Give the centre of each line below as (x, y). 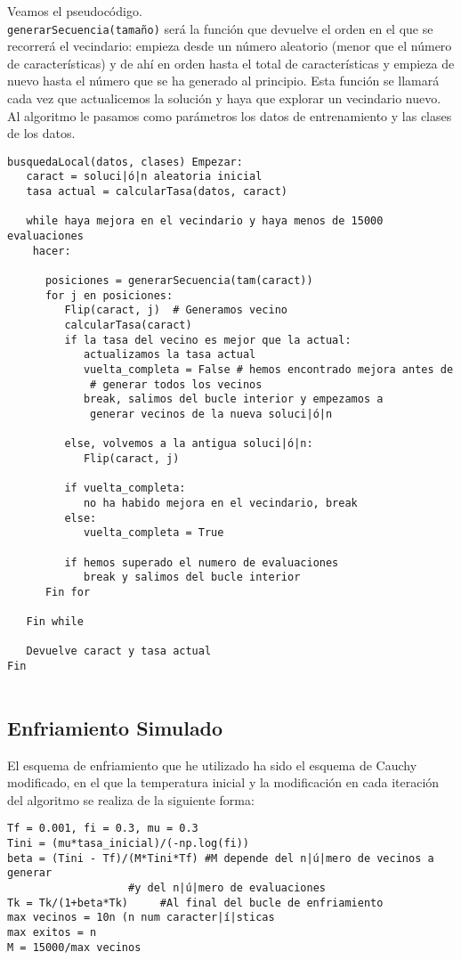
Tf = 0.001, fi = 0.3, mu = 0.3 (103, 829)
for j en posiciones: (109, 295)
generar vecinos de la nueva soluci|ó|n (211, 414)
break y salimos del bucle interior (192, 578)
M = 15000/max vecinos (74, 947)
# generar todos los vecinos (176, 384)
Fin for (68, 592)
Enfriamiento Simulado (115, 727)
